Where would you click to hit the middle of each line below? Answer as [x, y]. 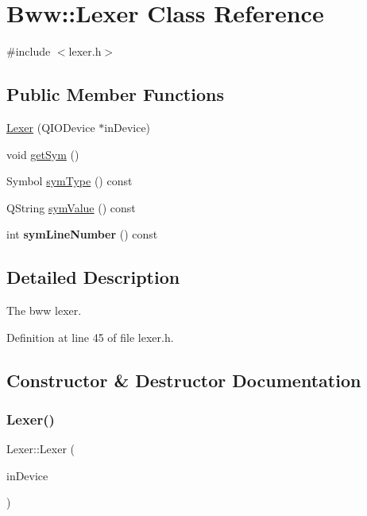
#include [29, 51]
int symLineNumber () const [82, 234]
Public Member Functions [115, 94]
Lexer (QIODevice [51, 127]
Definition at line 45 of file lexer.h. [90, 337]
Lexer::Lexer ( [41, 449]
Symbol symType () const [70, 181]
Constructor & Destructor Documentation [184, 380]
